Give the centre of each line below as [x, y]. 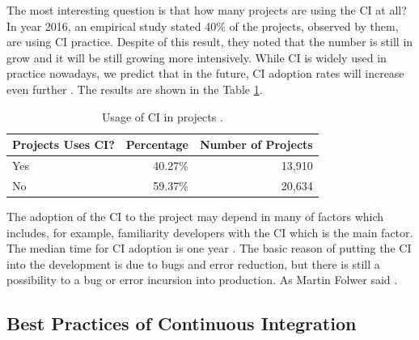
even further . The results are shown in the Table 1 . [135, 89]
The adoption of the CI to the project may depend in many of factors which [195, 216]
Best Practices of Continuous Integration [182, 323]
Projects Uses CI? [63, 144]
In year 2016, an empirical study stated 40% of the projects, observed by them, [203, 25]
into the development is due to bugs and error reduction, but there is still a [193, 263]
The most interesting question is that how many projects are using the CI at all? [207, 10]
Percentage [157, 144]
